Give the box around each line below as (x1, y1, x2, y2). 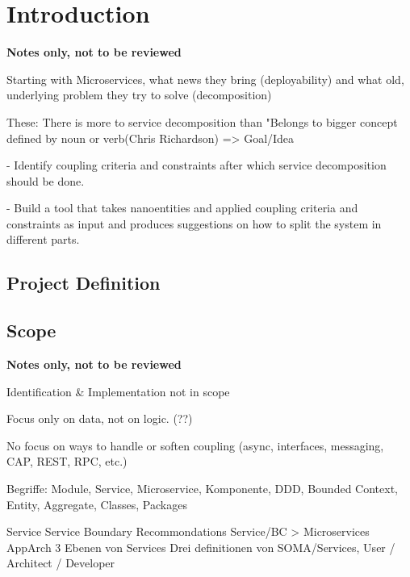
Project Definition (6, 270, 161, 295)
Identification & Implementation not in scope (6, 383, 230, 399)
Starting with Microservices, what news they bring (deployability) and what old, (6, 70, 404, 87)
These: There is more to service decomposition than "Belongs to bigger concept (6, 113, 398, 130)
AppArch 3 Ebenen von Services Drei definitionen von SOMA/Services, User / (6, 538, 395, 555)
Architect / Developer (6, 554, 115, 571)
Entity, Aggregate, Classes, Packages (6, 495, 187, 512)
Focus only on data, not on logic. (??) (6, 410, 193, 427)
